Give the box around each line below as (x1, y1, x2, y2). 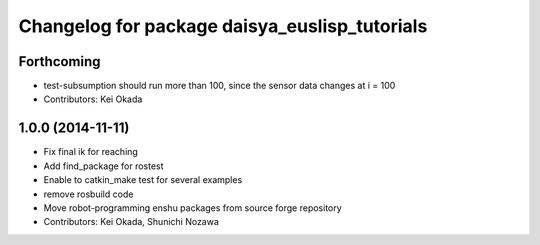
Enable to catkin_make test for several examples (43, 174, 243, 186)
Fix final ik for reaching (43, 146, 139, 158)
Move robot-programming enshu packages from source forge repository (43, 201, 342, 214)
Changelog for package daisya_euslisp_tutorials (18, 15, 428, 37)
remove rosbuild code (43, 188, 134, 200)
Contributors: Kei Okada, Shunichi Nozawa (43, 216, 220, 228)
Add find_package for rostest (43, 160, 164, 172)
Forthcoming (18, 53, 101, 70)
